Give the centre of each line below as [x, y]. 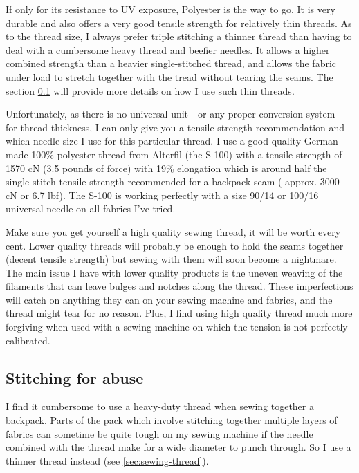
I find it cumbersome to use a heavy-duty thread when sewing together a [160, 406]
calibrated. [28, 340]
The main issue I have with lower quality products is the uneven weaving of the [174, 272]
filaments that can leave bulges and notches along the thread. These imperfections [179, 286]
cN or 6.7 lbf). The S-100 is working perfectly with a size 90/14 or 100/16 [162, 195]
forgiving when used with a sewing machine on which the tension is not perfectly [177, 327]
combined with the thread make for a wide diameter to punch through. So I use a [178, 447]
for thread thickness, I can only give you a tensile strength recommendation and [175, 127]
